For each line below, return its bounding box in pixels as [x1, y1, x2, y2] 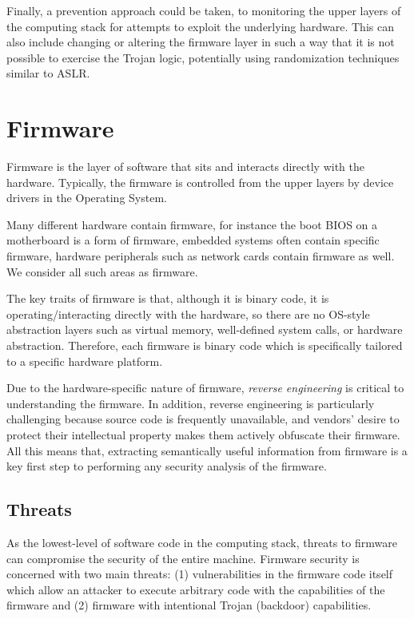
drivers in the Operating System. [6, 189, 167, 206]
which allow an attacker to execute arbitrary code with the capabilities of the [6, 581, 385, 597]
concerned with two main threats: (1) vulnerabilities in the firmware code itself [6, 565, 393, 582]
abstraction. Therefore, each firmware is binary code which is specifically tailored [6, 337, 403, 354]
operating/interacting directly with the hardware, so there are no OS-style [6, 305, 370, 322]
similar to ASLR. [6, 65, 90, 81]
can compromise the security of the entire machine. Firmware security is [6, 550, 360, 566]
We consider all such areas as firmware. [6, 263, 198, 280]
